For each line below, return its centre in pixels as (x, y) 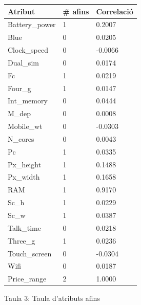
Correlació (115, 11)
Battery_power (32, 24)
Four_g (19, 88)
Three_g (22, 240)
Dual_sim (23, 62)
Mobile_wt (25, 126)
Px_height (25, 164)
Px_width (24, 177)
